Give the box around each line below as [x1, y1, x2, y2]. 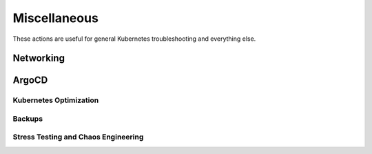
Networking [12, 52, 65, 64]
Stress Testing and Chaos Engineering [12, 132, 144, 142]
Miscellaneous [12, 10, 99, 26]
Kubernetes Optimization [12, 95, 99, 105]
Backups [12, 114, 43, 124]
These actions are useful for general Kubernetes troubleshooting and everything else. [12, 35, 256, 43]
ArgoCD [12, 75, 48, 86]
